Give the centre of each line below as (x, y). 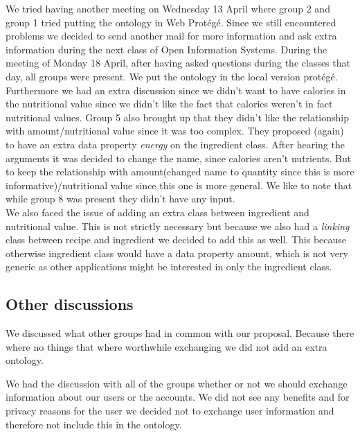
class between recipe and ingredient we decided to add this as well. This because (176, 239)
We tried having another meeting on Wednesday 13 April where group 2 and (168, 8)
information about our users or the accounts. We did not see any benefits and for (178, 397)
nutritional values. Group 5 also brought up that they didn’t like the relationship (178, 117)
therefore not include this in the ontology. (94, 424)
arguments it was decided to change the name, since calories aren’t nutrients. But (179, 158)
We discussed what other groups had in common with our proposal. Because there (180, 333)
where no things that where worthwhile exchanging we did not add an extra (166, 346)
